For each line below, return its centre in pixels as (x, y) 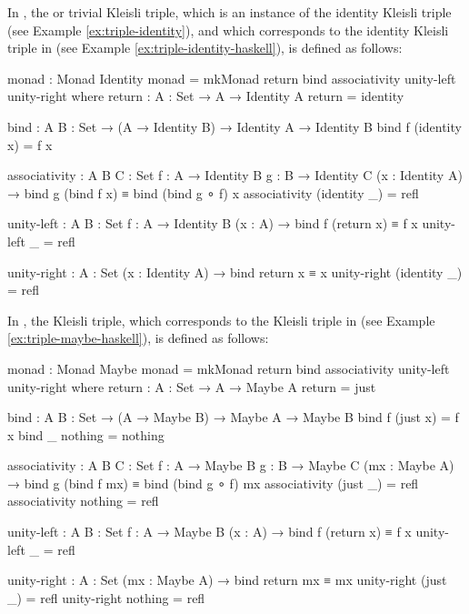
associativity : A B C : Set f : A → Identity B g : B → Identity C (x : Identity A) (235, 175)
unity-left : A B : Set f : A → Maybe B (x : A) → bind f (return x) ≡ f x (210, 532)
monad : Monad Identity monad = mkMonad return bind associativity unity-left (232, 78)
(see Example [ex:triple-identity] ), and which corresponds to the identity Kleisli (228, 30)
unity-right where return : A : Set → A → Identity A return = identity (206, 96)
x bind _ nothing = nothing (86, 434)
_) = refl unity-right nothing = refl (106, 597)
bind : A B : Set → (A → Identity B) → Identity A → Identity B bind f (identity (234, 126)
